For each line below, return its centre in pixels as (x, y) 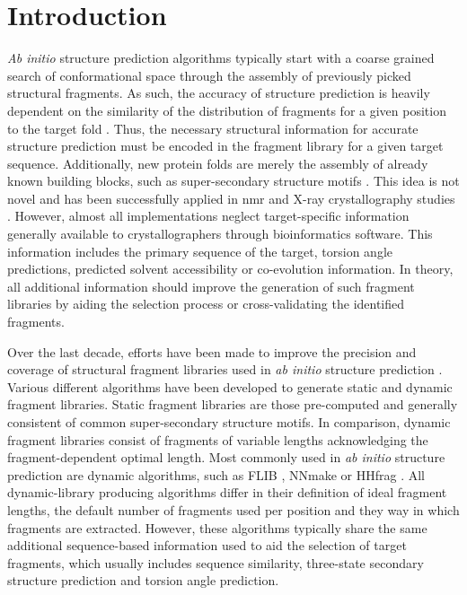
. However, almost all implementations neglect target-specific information (208, 216)
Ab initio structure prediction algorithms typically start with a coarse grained (221, 58)
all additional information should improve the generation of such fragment (211, 286)
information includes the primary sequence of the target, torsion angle (200, 251)
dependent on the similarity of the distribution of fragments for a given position (227, 110)
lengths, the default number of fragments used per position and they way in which (233, 509)
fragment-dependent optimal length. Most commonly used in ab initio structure (226, 457)
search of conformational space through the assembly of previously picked (209, 75)
